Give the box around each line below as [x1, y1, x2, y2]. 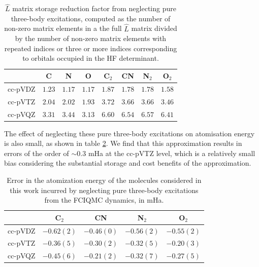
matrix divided [131, 23, 177, 33]
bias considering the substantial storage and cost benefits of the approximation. [4, 158, 251, 168]
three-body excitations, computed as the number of [11, 13, 171, 23]
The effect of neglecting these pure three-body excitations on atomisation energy [4, 128, 255, 138]
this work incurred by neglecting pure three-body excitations [10, 184, 199, 195]
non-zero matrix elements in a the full [4, 23, 122, 33]
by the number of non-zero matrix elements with [15, 33, 167, 44]
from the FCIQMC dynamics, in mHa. [44, 195, 164, 205]
